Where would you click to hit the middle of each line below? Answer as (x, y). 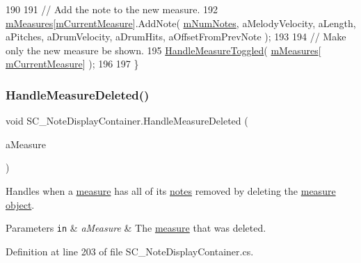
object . (20, 204)
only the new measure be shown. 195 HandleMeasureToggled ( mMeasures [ (163, 50)
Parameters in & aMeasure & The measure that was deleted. (136, 228)
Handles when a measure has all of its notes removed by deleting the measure (171, 190)
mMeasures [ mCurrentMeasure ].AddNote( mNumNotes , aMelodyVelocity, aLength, (181, 23)
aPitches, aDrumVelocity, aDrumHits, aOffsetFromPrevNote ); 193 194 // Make (176, 37)
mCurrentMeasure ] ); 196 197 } (72, 64)
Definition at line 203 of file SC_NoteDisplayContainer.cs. (130, 251)
